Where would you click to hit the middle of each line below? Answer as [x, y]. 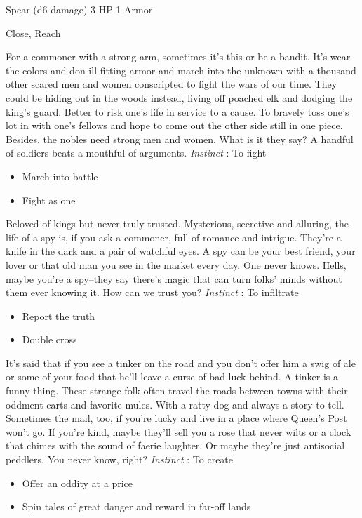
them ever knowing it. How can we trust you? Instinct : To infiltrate [152, 292]
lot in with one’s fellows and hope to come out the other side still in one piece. [174, 125]
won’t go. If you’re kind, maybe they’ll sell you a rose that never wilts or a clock [179, 431]
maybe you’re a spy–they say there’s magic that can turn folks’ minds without [174, 278]
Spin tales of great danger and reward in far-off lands [136, 506]
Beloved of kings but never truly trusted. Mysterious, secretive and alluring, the [177, 224]
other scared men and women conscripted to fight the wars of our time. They [172, 84]
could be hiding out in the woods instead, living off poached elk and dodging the [179, 97]
